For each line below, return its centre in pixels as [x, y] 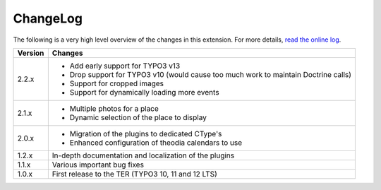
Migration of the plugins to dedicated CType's [146, 133]
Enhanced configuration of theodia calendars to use [156, 143]
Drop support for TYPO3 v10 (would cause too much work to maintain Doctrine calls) [211, 74]
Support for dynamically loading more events [144, 92]
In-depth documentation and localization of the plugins [143, 155]
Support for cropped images [116, 83]
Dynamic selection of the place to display [138, 117]
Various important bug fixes [98, 165]
